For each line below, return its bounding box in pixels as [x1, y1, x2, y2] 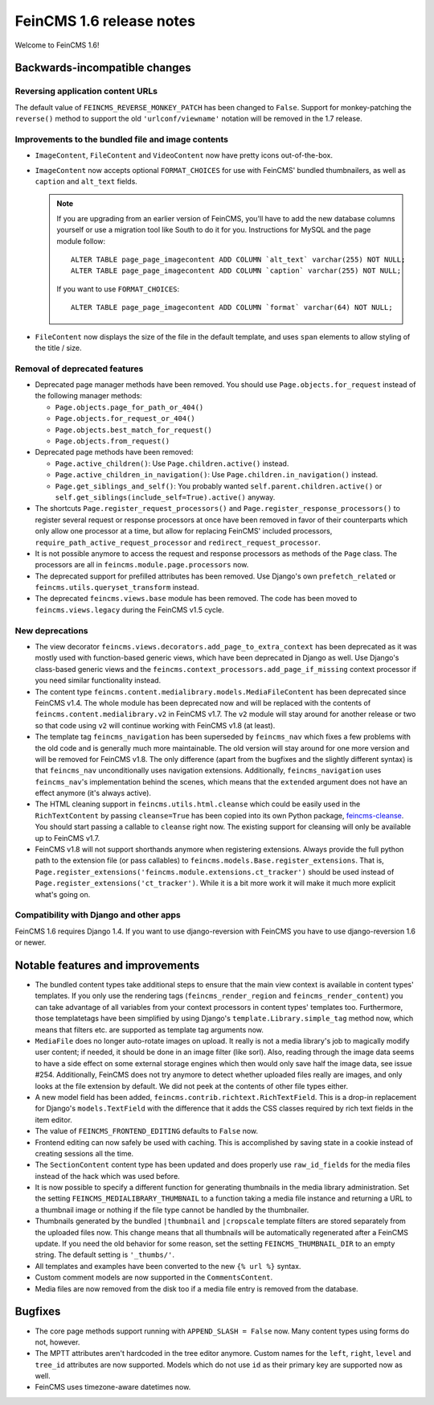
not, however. [35, 1337, 80, 1347]
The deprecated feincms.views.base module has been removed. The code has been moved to [35, 594, 358, 604]
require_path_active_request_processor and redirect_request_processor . [35, 538, 321, 547]
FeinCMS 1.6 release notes [14, 12, 196, 30]
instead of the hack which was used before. [35, 1171, 180, 1180]
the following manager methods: [35, 391, 142, 401]
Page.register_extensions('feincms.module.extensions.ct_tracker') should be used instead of [35, 867, 395, 876]
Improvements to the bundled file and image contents [14, 134, 229, 145]
